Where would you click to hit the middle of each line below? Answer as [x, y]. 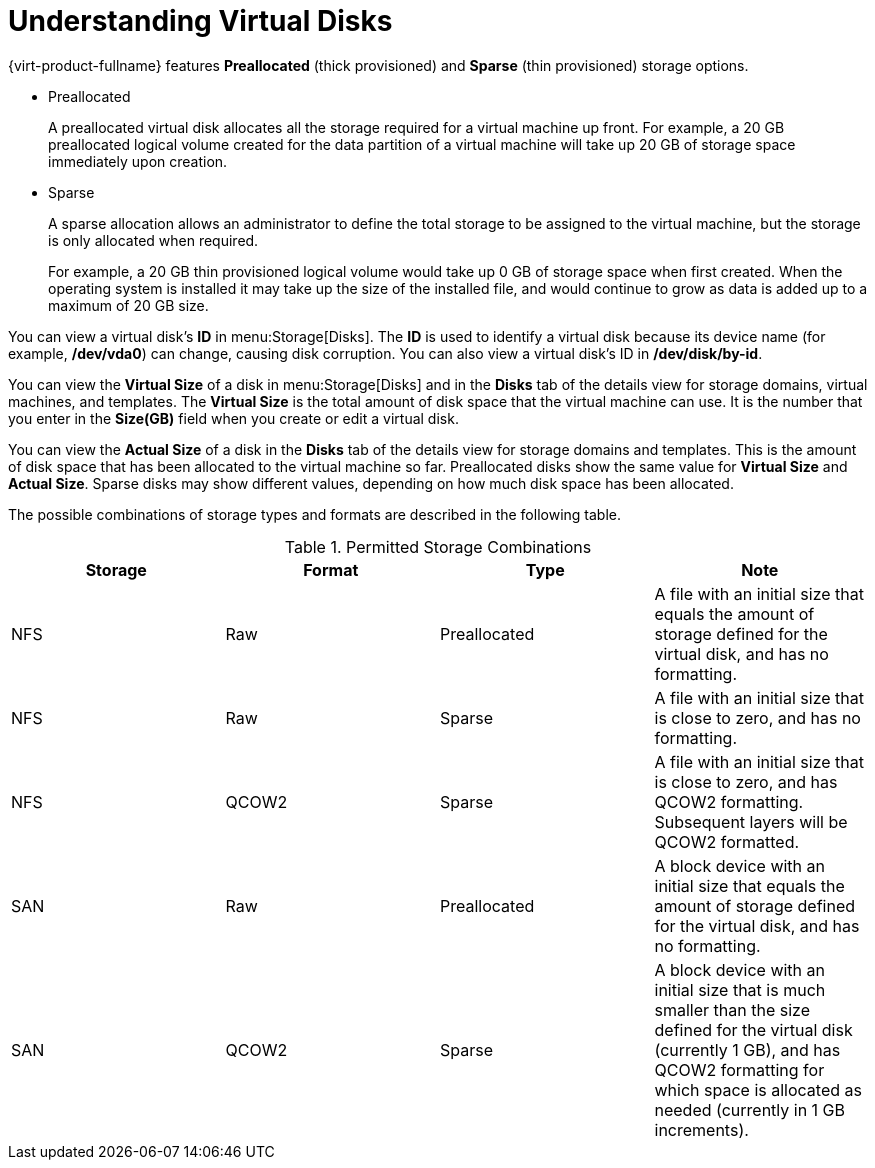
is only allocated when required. [153, 240]
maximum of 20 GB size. [128, 305]
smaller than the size [732, 1009]
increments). [701, 1129]
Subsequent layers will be [751, 821]
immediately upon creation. [138, 161]
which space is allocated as [758, 1089]
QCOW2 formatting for [739, 1069]
